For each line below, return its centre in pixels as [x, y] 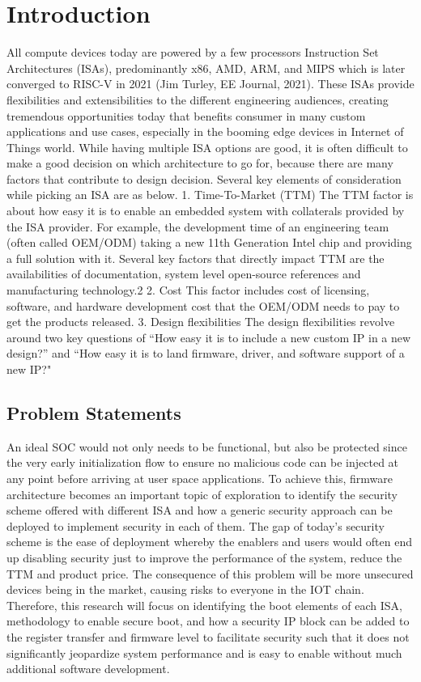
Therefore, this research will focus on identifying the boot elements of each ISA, [204, 605]
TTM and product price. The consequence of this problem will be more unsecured [210, 573]
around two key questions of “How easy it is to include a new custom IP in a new [209, 337]
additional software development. [88, 669]
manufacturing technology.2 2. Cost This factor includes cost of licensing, [188, 290]
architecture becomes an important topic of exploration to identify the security [202, 494]
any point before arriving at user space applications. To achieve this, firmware [200, 478]
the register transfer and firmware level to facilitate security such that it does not [208, 636]
